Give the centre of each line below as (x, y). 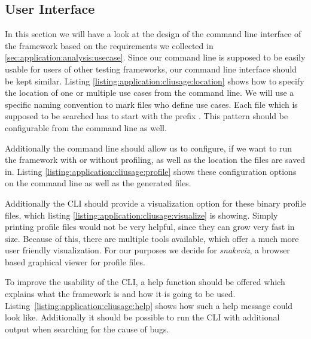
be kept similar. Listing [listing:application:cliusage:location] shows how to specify (155, 81)
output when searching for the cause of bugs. (87, 329)
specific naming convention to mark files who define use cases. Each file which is (151, 104)
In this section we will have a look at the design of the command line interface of (153, 34)
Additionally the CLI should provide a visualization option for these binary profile (155, 203)
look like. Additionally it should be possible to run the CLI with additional (142, 317)
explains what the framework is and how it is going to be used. (120, 294)
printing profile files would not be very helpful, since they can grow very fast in (150, 227)
